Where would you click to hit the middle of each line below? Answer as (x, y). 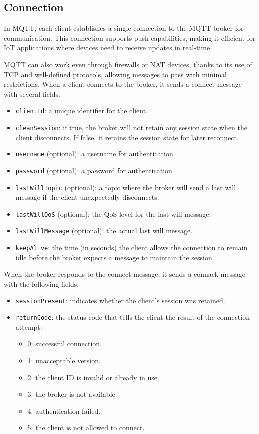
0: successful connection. (65, 344)
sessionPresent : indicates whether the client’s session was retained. (120, 300)
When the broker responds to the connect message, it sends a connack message (125, 274)
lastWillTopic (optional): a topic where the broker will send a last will (126, 187)
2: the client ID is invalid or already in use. (93, 377)
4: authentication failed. (64, 410)
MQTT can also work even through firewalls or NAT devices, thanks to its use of (128, 64)
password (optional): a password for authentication (94, 170)
